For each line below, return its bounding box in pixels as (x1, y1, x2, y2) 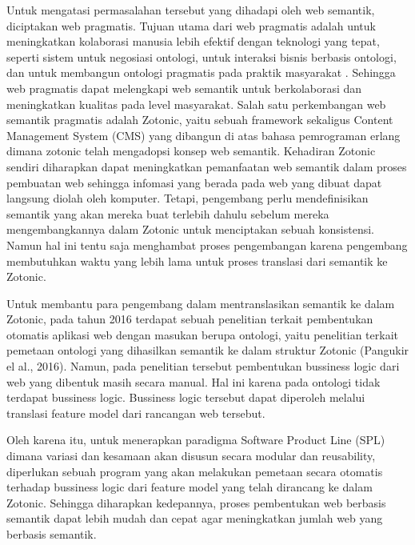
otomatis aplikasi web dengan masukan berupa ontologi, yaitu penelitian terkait (6, 326, 398, 343)
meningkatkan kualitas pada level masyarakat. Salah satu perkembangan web (6, 95, 386, 112)
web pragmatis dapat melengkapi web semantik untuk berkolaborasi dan (6, 79, 362, 96)
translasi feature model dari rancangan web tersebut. (6, 404, 265, 421)
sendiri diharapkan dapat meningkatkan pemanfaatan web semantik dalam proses (6, 158, 407, 174)
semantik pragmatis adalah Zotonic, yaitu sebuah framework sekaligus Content (6, 111, 393, 128)
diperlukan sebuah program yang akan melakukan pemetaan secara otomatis (6, 463, 383, 479)
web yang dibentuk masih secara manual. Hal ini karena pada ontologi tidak (6, 373, 381, 390)
